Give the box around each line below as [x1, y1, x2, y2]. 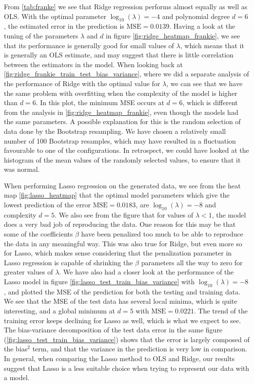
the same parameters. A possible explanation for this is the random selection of [4, 116, 241, 127]
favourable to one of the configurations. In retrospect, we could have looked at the [4, 145, 249, 155]
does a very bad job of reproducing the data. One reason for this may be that [4, 219, 236, 229]
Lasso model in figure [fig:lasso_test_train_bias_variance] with [4, 276, 195, 287]
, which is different [182, 97, 238, 108]
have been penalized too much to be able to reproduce [81, 229, 243, 239]
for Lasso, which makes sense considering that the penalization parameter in [4, 248, 232, 258]
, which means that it [180, 40, 244, 50]
